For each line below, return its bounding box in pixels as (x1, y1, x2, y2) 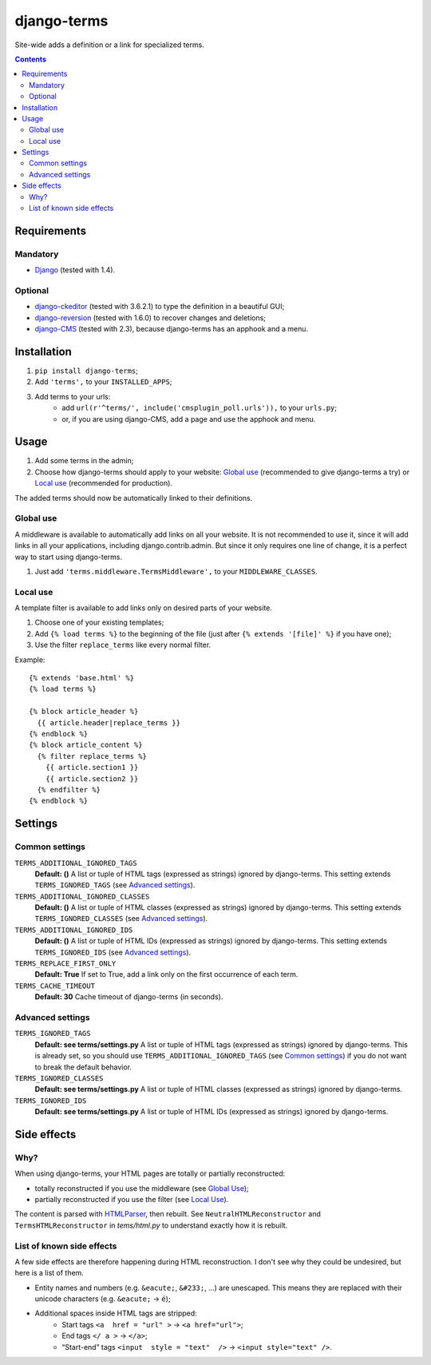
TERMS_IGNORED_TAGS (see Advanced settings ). (34, 880, 196, 890)
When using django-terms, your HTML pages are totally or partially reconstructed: (14, 1169, 286, 1178)
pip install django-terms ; (34, 366, 139, 375)
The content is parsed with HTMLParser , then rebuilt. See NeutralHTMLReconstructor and (14, 1209, 321, 1219)
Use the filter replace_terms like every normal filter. (34, 640, 212, 650)
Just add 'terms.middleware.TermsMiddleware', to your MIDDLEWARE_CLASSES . (34, 566, 318, 576)
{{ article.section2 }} (45, 774, 139, 783)
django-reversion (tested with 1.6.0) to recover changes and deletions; (34, 312, 267, 323)
